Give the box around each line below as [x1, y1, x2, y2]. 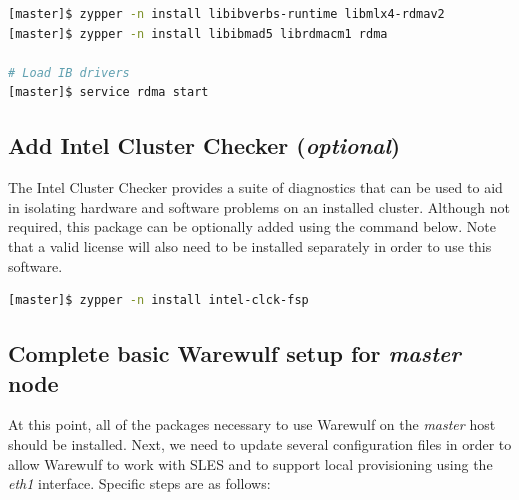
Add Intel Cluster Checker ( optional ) [8, 130, 401, 161]
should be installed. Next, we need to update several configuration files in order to [8, 433, 512, 454]
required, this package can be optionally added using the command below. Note [8, 216, 496, 237]
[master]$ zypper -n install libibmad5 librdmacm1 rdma [8, 26, 388, 41]
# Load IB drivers [8, 65, 130, 80]
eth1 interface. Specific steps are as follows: [8, 473, 271, 494]
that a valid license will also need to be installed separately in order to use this [8, 235, 492, 256]
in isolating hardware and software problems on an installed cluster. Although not [8, 196, 510, 217]
